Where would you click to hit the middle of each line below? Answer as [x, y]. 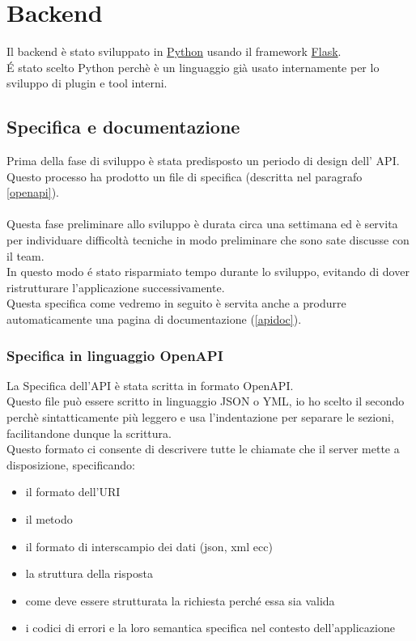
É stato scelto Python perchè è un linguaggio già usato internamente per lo [193, 67]
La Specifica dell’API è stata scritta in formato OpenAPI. [150, 385]
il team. [25, 255]
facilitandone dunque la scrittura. [89, 433]
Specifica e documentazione [123, 127]
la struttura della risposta [89, 573]
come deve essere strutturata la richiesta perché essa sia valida [180, 600]
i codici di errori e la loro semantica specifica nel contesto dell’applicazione [210, 628]
